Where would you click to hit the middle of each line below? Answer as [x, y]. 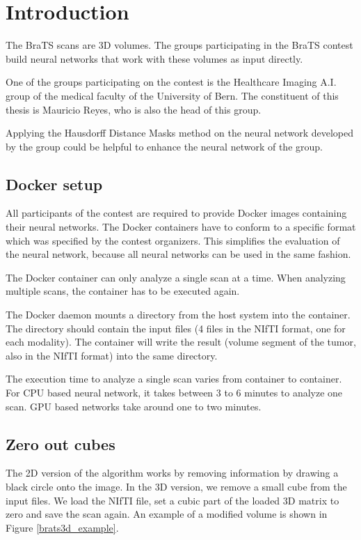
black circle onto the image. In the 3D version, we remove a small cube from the [176, 486]
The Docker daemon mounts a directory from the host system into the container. [178, 315]
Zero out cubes [61, 443]
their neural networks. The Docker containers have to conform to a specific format [181, 227]
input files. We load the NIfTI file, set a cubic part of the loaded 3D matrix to [173, 500]
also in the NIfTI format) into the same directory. [112, 355]
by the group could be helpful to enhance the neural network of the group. [164, 146]
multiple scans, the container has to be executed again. [123, 291]
